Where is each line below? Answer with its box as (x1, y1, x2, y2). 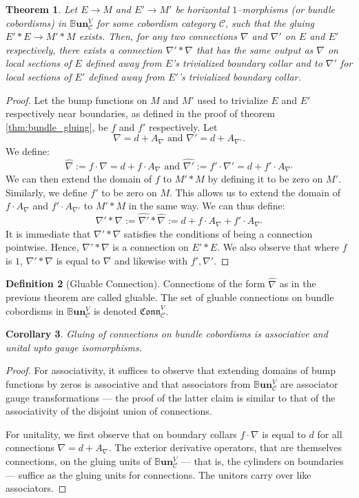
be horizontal (175, 2, 229, 16)
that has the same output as (196, 42, 314, 56)
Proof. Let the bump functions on (6, 92, 147, 107)
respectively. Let (148, 119, 218, 134)
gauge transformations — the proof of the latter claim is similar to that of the (6, 390, 336, 404)
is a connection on (112, 240, 189, 254)
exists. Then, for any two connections (79, 29, 237, 43)
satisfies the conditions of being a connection (124, 226, 313, 240)
